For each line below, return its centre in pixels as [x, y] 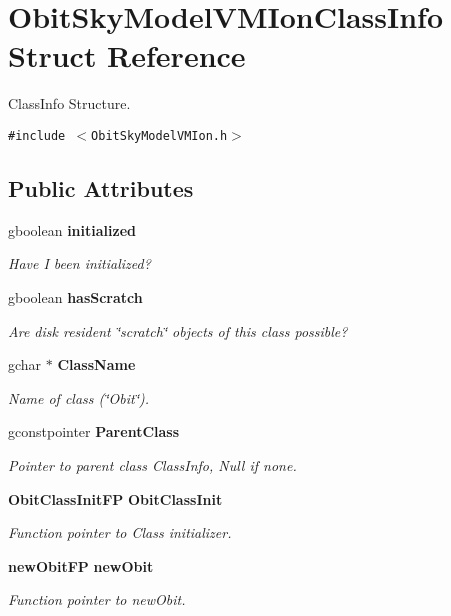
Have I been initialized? [79, 263]
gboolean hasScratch [75, 296]
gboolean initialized [72, 229]
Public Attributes [101, 187]
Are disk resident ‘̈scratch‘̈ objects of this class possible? [178, 330]
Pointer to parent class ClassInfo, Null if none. [152, 464]
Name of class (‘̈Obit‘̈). [79, 397]
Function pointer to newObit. [97, 599]
